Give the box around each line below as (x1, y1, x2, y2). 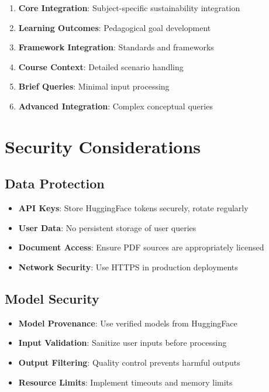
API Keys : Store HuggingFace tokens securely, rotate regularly (18, 202, 249, 214)
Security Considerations (5, 134, 201, 158)
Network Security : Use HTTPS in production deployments (18, 260, 238, 273)
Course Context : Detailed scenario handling (18, 60, 184, 73)
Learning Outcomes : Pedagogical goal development (18, 21, 211, 33)
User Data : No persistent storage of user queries (18, 221, 196, 233)
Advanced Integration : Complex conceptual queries (18, 99, 213, 112)
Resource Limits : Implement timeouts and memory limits (18, 376, 233, 388)
